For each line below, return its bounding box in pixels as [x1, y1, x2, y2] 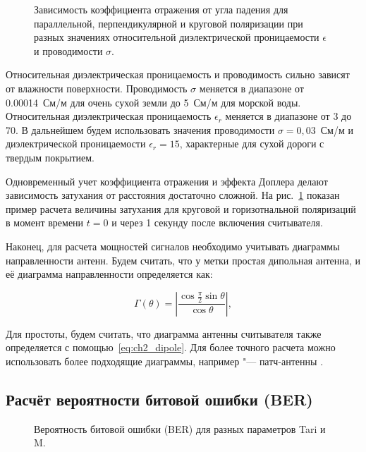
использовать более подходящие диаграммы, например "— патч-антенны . [6, 353, 324, 368]
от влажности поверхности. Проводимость [6, 80, 188, 95]
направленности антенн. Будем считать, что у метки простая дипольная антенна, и [6, 252, 361, 267]
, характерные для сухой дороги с [179, 136, 324, 151]
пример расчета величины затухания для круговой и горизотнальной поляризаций [6, 201, 356, 216]
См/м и [320, 122, 353, 137]
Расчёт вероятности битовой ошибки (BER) [6, 388, 313, 410]
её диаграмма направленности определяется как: [6, 267, 213, 281]
